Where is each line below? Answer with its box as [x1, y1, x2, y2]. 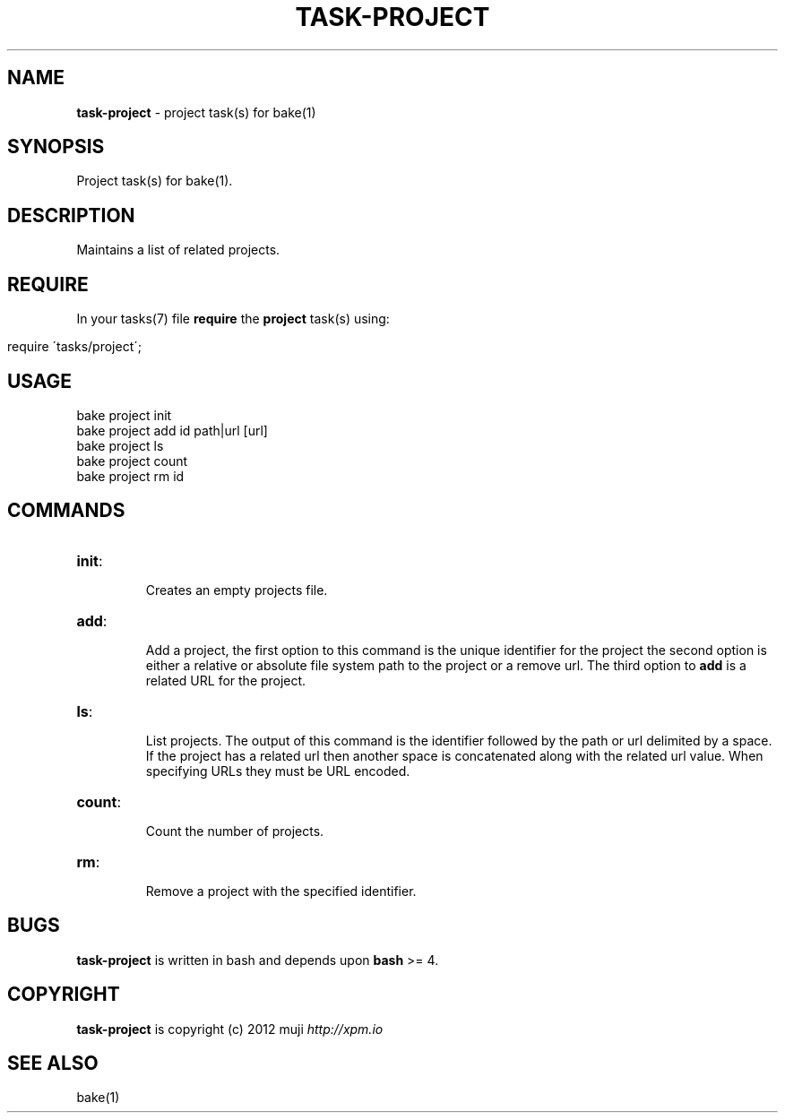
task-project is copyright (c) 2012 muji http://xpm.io [76, 1021, 384, 1037]
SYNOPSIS [7, 135, 105, 159]
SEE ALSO [7, 1051, 99, 1074]
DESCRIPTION [7, 203, 135, 227]
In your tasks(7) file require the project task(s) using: [76, 311, 390, 327]
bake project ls [76, 437, 164, 453]
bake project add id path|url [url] [76, 422, 268, 438]
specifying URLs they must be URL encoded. [145, 762, 410, 779]
